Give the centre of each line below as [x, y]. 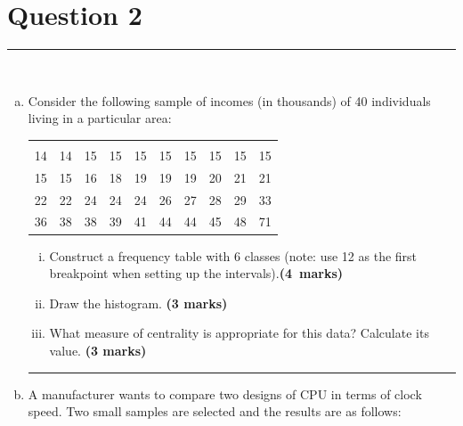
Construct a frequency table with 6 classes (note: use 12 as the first [233, 255]
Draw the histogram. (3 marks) [138, 303]
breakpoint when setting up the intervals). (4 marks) [196, 273]
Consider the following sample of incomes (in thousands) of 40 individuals [229, 100]
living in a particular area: [100, 118]
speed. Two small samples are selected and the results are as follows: [215, 411]
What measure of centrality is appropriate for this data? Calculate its [239, 333]
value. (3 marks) [98, 350]
